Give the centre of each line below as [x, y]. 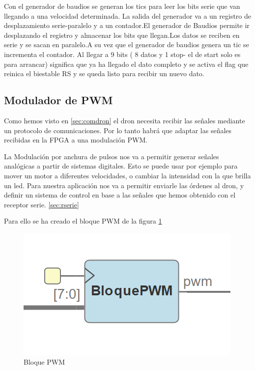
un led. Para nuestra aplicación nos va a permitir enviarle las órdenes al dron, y [124, 185]
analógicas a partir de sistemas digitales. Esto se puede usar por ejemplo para [121, 166]
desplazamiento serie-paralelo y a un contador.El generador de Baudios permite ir [127, 25]
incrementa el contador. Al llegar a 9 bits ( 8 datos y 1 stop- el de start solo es [122, 54]
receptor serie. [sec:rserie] [42, 204]
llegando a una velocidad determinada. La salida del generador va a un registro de [128, 15]
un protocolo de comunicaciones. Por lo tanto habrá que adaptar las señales [118, 130]
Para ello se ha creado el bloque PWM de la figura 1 [83, 221]
